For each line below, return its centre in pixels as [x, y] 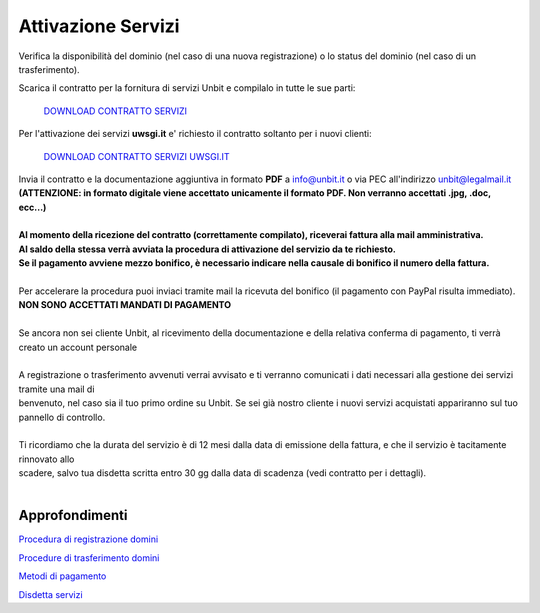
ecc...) [32, 207]
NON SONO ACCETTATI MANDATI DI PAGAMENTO [125, 305]
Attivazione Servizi [99, 26]
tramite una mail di [56, 389]
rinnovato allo [46, 459]
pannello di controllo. [62, 417]
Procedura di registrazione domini [88, 539]
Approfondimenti [73, 515]
